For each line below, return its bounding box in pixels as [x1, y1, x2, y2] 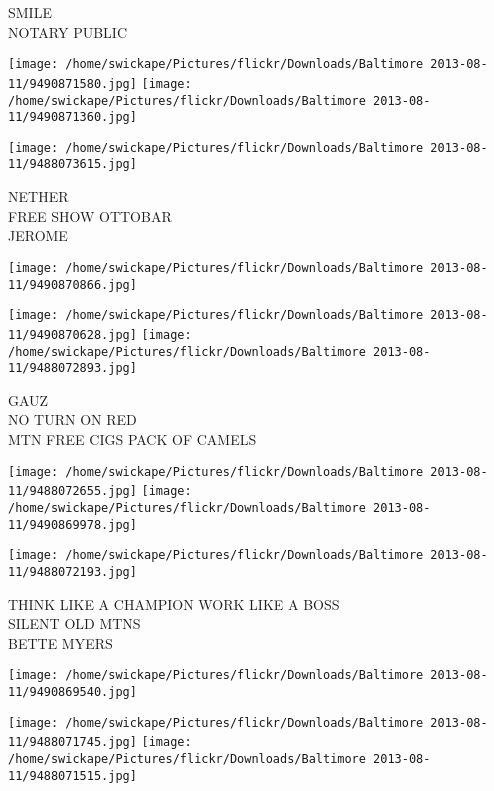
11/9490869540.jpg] [8, 685, 137, 699]
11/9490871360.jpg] [8, 110, 137, 125]
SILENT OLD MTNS [8, 613, 141, 634]
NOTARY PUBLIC [8, 21, 127, 42]
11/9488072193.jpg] [8, 564, 137, 579]
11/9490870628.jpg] [8, 327, 137, 342]
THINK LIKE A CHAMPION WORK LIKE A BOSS [8, 593, 340, 614]
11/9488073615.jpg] [8, 157, 137, 172]
